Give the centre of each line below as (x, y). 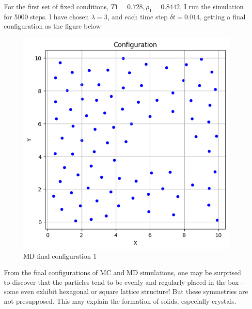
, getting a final (223, 16)
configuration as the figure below (53, 26)
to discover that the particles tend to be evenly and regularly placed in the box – (124, 282)
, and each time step (137, 16)
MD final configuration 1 (60, 256)
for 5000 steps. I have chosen (47, 16)
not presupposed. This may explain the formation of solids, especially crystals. (120, 301)
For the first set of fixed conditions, (56, 6)
